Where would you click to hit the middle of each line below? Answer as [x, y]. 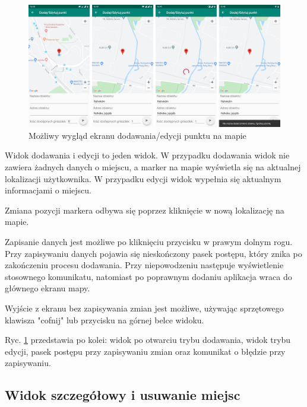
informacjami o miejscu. [48, 190]
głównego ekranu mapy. [48, 288]
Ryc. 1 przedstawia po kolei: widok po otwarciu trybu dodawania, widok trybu [148, 340]
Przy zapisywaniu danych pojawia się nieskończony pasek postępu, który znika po [153, 253]
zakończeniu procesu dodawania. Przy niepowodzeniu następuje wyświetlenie [144, 265]
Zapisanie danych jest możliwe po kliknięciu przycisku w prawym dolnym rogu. [149, 241]
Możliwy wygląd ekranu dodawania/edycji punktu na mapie [137, 135]
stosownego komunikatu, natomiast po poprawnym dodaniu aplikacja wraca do [148, 276]
